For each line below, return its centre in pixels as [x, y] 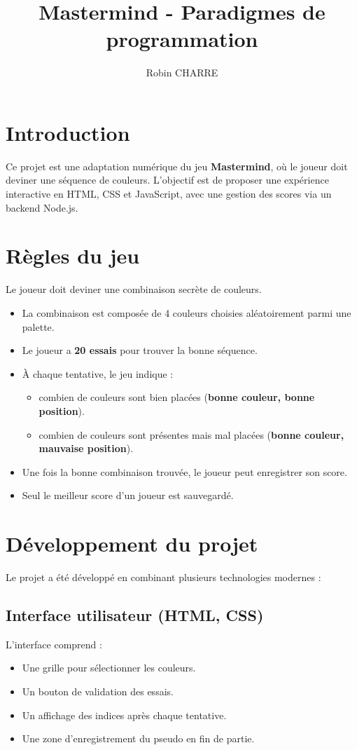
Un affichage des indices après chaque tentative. [124, 715]
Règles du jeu [73, 255]
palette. [38, 326]
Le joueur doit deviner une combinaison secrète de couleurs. [134, 289]
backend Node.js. [42, 207]
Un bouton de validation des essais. [98, 691]
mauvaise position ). [86, 448]
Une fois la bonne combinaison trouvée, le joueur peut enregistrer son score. [184, 471]
